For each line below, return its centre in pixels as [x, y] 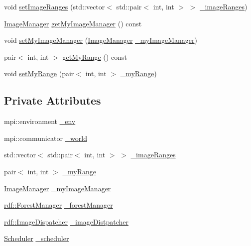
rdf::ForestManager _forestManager [59, 205]
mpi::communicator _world [46, 138]
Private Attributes [53, 100]
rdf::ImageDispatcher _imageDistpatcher [66, 221]
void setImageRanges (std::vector [55, 6]
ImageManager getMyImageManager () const [73, 23]
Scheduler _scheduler [37, 238]
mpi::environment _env [40, 121]
